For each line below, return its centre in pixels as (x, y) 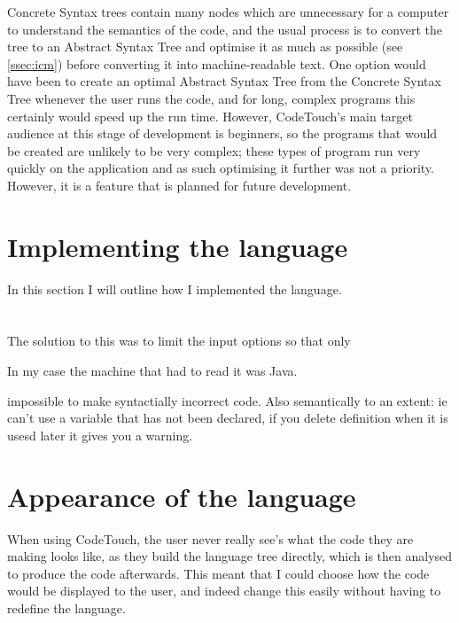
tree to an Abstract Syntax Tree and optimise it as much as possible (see (205, 47)
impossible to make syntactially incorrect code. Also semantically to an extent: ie (227, 400)
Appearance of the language (182, 496)
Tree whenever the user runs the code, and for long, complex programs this (211, 98)
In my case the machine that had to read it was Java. (152, 371)
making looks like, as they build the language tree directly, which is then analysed (230, 556)
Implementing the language (178, 246)
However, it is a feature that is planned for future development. (179, 185)
